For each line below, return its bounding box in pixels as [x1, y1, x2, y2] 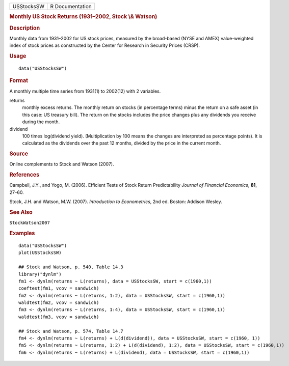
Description [9, 24, 40, 32]
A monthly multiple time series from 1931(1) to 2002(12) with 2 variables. [9, 88, 161, 94]
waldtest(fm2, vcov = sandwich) [18, 300, 99, 305]
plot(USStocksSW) [18, 250, 62, 256]
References [9, 171, 40, 178]
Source [9, 150, 29, 157]
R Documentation [50, 3, 92, 10]
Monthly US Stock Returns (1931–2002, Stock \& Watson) [9, 13, 157, 20]
